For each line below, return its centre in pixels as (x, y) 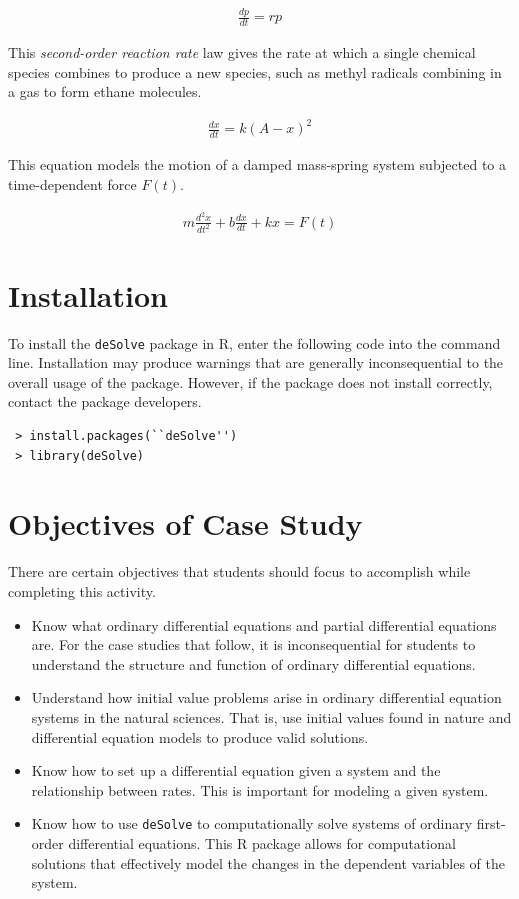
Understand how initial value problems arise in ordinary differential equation (266, 697)
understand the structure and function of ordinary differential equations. (253, 663)
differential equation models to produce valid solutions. (200, 736)
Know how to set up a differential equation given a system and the (236, 770)
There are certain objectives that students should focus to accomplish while (239, 571)
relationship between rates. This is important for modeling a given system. (260, 789)
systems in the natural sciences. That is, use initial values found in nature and (271, 716)
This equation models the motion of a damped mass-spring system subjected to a (257, 164)
